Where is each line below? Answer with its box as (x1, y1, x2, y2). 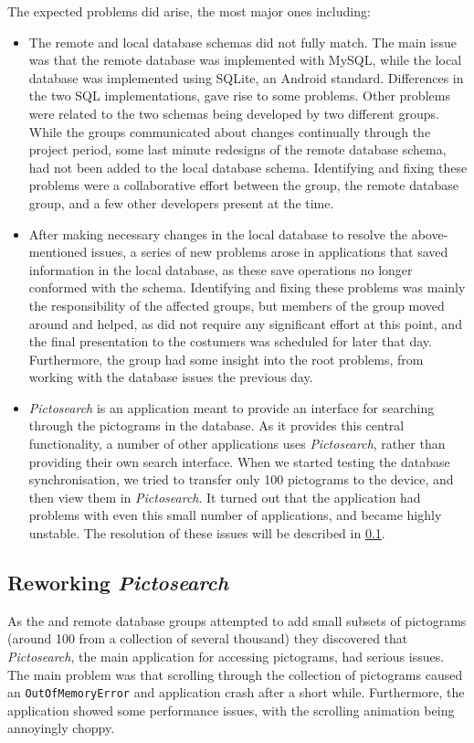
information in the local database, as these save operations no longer (28, 260, 413, 279)
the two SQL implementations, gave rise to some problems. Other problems (28, 86, 450, 105)
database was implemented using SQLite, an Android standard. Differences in (28, 68, 464, 87)
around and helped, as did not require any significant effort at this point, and (28, 313, 462, 333)
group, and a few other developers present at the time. (28, 193, 334, 212)
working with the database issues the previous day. (28, 367, 313, 387)
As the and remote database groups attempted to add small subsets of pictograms (7, 610, 467, 630)
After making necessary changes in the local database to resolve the (28, 224, 408, 243)
